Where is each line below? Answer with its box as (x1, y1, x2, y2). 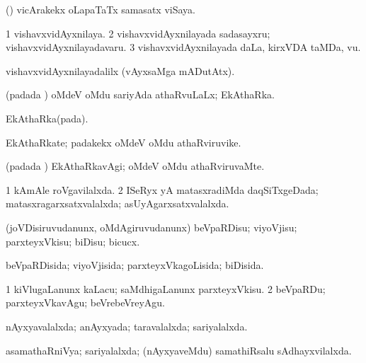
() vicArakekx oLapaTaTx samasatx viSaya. (6, 2, 195, 16)
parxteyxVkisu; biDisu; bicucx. (6, 234, 140, 248)
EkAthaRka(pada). (6, 110, 88, 125)
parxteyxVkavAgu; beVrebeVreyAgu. (6, 295, 165, 310)
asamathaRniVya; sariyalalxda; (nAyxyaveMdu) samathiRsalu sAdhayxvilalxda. (6, 342, 352, 357)
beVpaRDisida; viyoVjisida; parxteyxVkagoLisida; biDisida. (6, 258, 264, 272)
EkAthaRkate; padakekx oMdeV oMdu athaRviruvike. (6, 134, 241, 149)
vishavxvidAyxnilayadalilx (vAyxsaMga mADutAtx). (6, 63, 235, 78)
